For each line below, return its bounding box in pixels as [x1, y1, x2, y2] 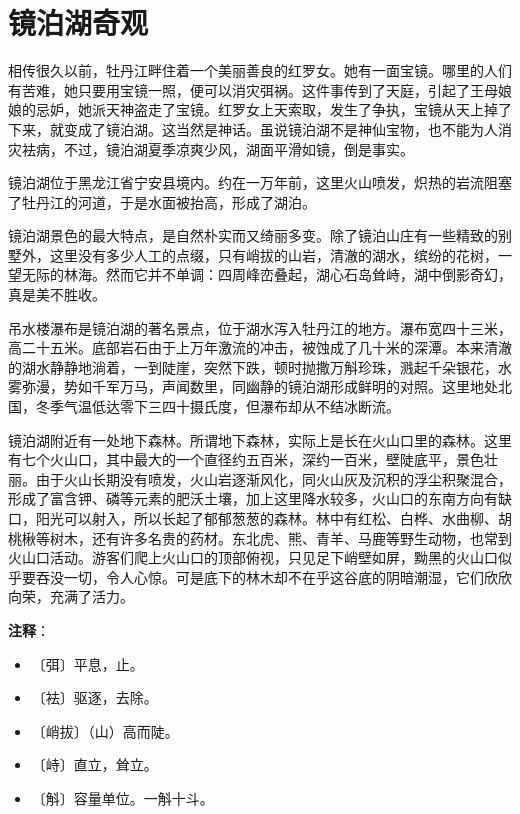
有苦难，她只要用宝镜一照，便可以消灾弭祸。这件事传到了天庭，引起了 [8, 79, 470, 100]
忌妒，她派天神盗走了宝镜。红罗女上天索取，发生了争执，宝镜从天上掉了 [35, 99, 512, 120]
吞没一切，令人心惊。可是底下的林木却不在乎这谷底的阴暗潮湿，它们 [35, 566, 484, 587]
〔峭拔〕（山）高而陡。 [31, 720, 179, 741]
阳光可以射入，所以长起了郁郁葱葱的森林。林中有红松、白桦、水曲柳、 [35, 508, 498, 528]
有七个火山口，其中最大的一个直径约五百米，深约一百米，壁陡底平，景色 [8, 449, 484, 470]
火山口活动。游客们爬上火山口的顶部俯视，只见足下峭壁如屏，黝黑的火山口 [8, 547, 498, 568]
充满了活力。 [49, 586, 134, 607]
